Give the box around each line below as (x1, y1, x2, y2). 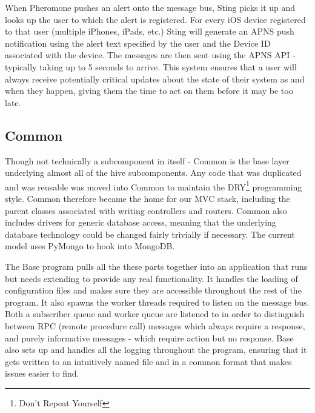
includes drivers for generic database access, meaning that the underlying (5, 216, 276, 229)
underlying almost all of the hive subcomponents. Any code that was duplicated (5, 166, 302, 179)
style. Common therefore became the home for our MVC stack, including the (5, 192, 290, 204)
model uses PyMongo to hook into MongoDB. (5, 240, 175, 252)
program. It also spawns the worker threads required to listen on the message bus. (5, 295, 310, 308)
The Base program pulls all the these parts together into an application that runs (5, 260, 308, 272)
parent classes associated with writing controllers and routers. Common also (5, 204, 287, 217)
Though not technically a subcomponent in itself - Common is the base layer (5, 154, 290, 167)
